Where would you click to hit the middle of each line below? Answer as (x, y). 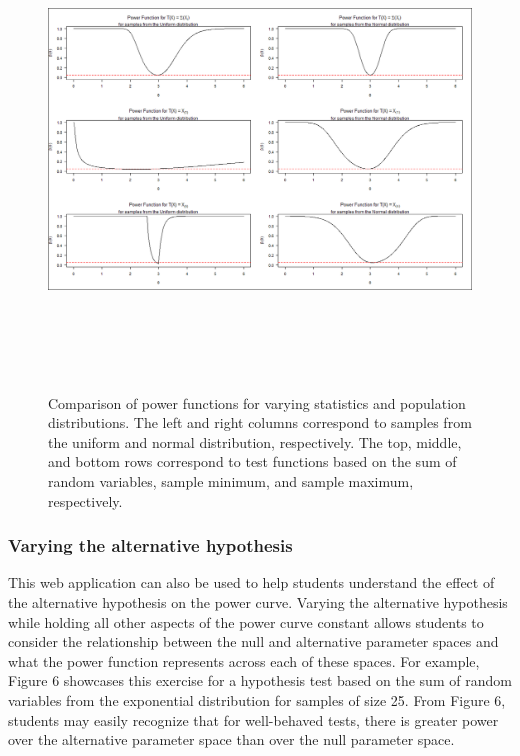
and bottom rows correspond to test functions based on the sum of (252, 461)
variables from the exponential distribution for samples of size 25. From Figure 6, (257, 699)
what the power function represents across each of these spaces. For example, (244, 660)
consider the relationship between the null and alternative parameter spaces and (253, 641)
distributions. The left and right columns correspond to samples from (260, 422)
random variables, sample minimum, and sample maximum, (231, 480)
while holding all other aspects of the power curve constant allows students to (246, 621)
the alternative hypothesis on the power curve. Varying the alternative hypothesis (258, 601)
